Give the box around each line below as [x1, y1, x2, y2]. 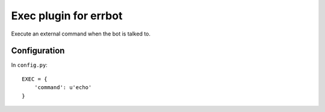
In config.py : [11, 61, 48, 69]
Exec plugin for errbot [11, 9, 123, 22]
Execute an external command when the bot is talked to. [11, 30, 150, 37]
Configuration [11, 46, 65, 56]
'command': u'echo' [34, 84, 92, 91]
